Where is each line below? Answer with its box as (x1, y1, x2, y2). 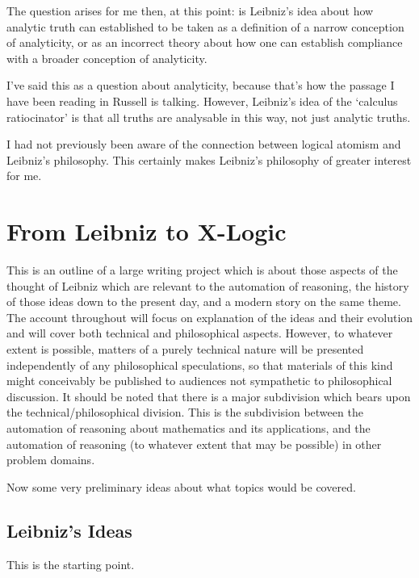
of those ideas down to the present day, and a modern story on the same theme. (6, 293, 401, 310)
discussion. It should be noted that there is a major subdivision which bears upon (6, 387, 411, 404)
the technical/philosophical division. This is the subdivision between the (6, 404, 363, 421)
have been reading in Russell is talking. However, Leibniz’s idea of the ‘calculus (6, 92, 398, 109)
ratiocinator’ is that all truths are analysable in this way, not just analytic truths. (6, 108, 411, 125)
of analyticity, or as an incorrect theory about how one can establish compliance (6, 34, 403, 51)
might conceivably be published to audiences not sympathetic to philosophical (6, 372, 392, 389)
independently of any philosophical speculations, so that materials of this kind (6, 356, 393, 373)
